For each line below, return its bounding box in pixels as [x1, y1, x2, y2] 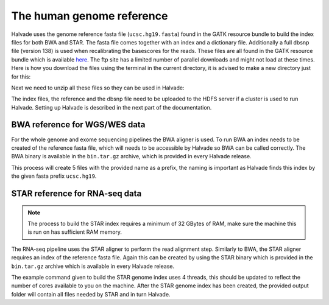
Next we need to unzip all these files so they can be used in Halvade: [11, 84, 185, 91]
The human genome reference [11, 9, 168, 23]
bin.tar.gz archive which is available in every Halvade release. [11, 262, 175, 270]
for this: [11, 73, 31, 80]
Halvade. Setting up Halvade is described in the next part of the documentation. [11, 103, 212, 111]
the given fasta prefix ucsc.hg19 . [11, 172, 97, 180]
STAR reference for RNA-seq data [11, 188, 142, 198]
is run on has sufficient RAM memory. [27, 228, 122, 236]
